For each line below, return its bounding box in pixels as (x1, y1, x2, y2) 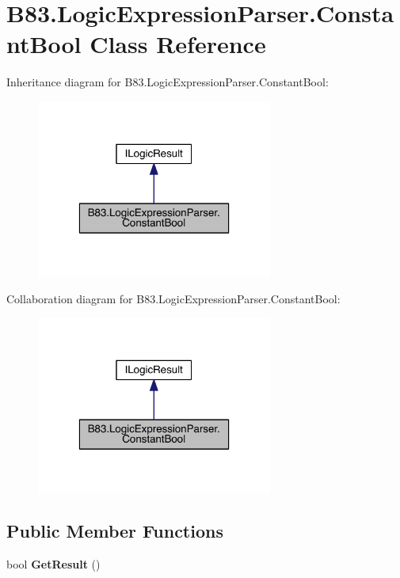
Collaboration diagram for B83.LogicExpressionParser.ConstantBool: (6, 290, 341, 306)
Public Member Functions (6, 519, 223, 543)
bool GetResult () (6, 556, 101, 572)
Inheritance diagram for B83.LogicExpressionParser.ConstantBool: (6, 74, 329, 90)
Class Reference (90, 28, 266, 60)
